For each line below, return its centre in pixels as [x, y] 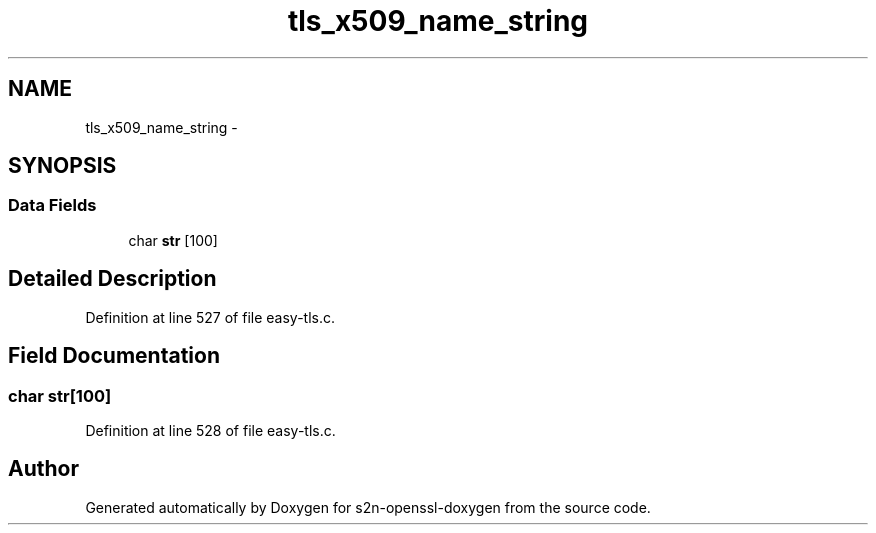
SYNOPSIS [62, 166]
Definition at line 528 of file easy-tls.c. [210, 430]
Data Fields [52, 205]
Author [43, 469]
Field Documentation [114, 356]
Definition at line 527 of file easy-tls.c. [210, 317]
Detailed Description [112, 279]
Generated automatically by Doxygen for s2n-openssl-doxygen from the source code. [368, 507]
